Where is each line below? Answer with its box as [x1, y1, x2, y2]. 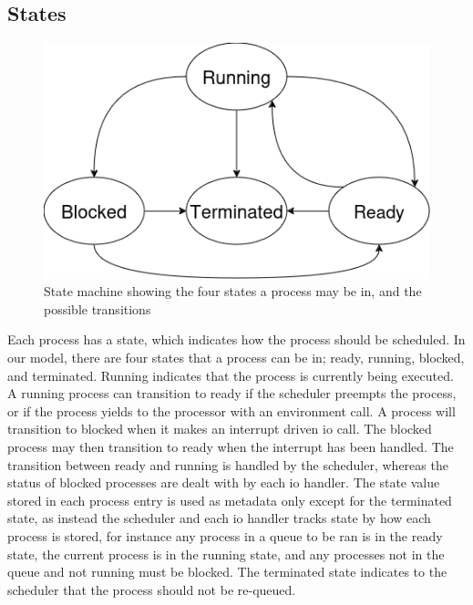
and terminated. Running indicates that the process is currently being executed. [7, 365, 454, 385]
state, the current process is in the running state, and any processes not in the [7, 544, 445, 563]
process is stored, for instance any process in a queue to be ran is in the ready [7, 526, 443, 545]
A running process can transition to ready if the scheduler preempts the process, [7, 384, 457, 403]
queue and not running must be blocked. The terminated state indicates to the [7, 562, 447, 581]
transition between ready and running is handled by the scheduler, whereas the [7, 455, 448, 474]
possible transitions [44, 299, 151, 318]
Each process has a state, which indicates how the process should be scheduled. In [7, 330, 466, 349]
